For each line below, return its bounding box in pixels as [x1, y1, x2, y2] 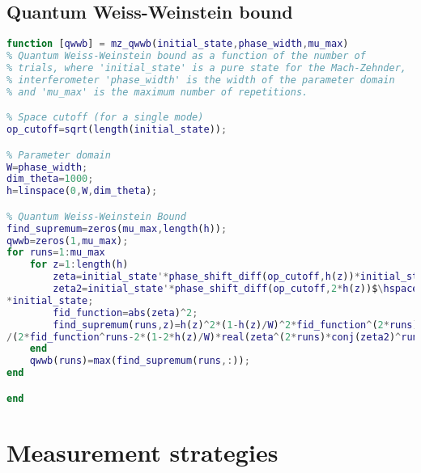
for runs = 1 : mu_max [6, 247, 105, 259]
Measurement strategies [6, 435, 279, 468]
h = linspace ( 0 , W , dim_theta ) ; [6, 185, 158, 197]
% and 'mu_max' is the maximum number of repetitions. [6, 86, 308, 98]
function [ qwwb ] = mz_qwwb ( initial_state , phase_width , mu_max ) [6, 38, 349, 50]
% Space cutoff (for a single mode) [6, 112, 204, 124]
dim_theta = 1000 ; [6, 173, 94, 185]
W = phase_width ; [6, 161, 88, 173]
